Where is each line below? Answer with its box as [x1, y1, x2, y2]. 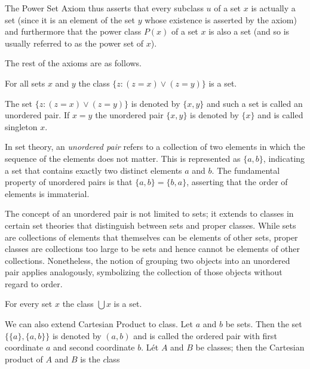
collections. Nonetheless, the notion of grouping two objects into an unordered [5, 254, 290, 266]
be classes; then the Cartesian [195, 341, 305, 353]
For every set [5, 297, 53, 310]
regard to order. [5, 277, 63, 290]
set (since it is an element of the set [5, 13, 136, 26]
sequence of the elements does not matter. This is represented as [5, 152, 241, 164]
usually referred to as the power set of [5, 36, 144, 49]
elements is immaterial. [5, 187, 90, 199]
